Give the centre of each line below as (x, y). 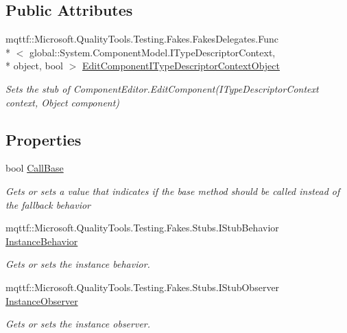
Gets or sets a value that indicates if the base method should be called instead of (173, 191)
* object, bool (35, 66)
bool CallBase (35, 168)
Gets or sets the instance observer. (78, 324)
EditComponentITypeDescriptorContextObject (181, 66)
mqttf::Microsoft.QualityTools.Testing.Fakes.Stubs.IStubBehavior (142, 228)
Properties (44, 139)
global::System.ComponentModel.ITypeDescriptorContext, (152, 52)
